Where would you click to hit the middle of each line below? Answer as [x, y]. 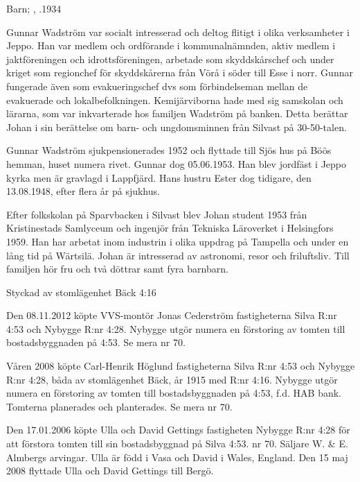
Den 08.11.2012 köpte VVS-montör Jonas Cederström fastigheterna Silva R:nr [172, 315]
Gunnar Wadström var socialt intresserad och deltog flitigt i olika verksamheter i [178, 32]
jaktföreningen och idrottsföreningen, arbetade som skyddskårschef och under [170, 59]
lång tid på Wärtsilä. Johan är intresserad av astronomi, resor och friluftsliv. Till [178, 255]
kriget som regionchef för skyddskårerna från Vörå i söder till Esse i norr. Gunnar [180, 72]
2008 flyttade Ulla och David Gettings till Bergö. [110, 471]
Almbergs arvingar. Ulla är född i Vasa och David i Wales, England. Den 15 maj [177, 457]
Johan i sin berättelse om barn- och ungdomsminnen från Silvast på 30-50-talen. [177, 127]
